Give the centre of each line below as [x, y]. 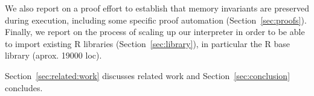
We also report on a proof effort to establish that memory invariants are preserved [157, 8]
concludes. [24, 87]
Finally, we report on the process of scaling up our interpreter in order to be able [155, 32]
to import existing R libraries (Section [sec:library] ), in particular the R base [147, 43]
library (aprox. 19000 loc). [53, 55]
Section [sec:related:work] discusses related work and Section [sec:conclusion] [148, 75]
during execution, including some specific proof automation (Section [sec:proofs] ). [156, 20]
